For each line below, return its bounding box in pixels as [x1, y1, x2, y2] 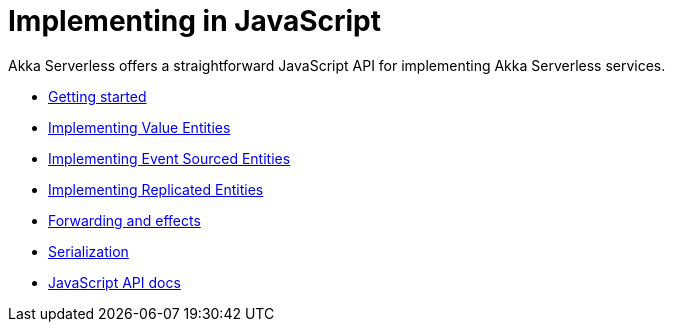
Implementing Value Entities [48, 118, 231, 136]
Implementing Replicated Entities [48, 180, 264, 198]
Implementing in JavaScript [8, 4, 381, 38]
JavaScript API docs [48, 273, 181, 291]
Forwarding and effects [48, 211, 201, 229]
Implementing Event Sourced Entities [48, 149, 291, 167]
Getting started [48, 87, 147, 105]
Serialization [48, 242, 129, 260]
